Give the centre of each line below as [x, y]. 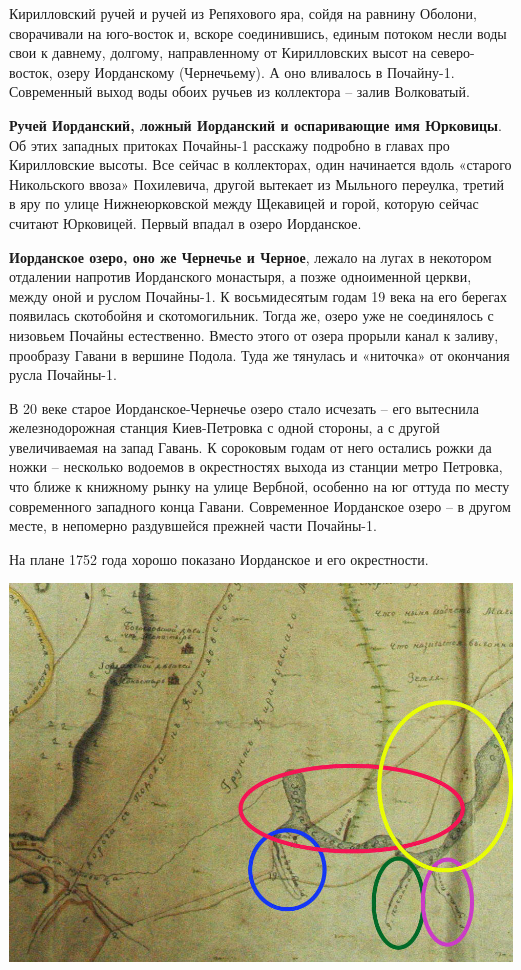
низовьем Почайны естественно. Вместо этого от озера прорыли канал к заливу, [254, 334]
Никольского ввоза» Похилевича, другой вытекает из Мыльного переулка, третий [256, 183]
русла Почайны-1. [63, 374]
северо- [452, 52]
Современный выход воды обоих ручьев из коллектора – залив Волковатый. [239, 91]
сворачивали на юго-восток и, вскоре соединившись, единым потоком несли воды [258, 32]
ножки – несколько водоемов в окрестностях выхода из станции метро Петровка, [256, 466]
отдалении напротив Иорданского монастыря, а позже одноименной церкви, [240, 276]
